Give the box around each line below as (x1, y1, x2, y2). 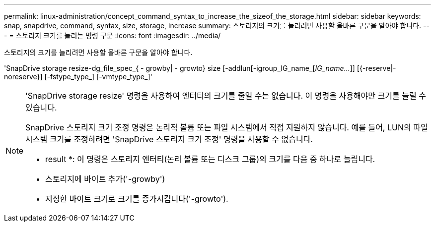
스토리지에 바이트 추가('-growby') (45, 174, 165, 184)
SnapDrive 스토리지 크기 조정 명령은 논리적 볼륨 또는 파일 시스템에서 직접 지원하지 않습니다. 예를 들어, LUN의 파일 (25, 122, 428, 132)
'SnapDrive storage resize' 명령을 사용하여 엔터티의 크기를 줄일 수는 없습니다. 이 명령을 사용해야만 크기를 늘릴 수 (25, 91, 426, 101)
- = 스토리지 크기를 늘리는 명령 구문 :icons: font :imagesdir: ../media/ (4, 31, 221, 40)
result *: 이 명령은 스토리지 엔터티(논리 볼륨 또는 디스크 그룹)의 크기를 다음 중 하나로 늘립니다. (45, 154, 375, 164)
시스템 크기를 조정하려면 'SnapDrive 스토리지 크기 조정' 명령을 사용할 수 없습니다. (25, 134, 313, 144)
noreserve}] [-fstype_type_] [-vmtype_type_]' (4, 72, 152, 81)
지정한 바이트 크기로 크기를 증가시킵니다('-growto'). (45, 194, 228, 204)
